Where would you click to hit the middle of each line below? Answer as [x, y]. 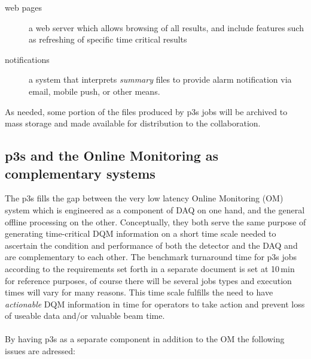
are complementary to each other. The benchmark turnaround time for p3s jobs [151, 257]
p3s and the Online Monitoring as [112, 156]
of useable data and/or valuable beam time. [85, 316]
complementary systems [80, 173]
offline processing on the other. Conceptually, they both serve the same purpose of [155, 221]
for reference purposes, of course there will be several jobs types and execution [148, 280]
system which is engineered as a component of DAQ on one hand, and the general [155, 209]
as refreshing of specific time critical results [108, 39]
